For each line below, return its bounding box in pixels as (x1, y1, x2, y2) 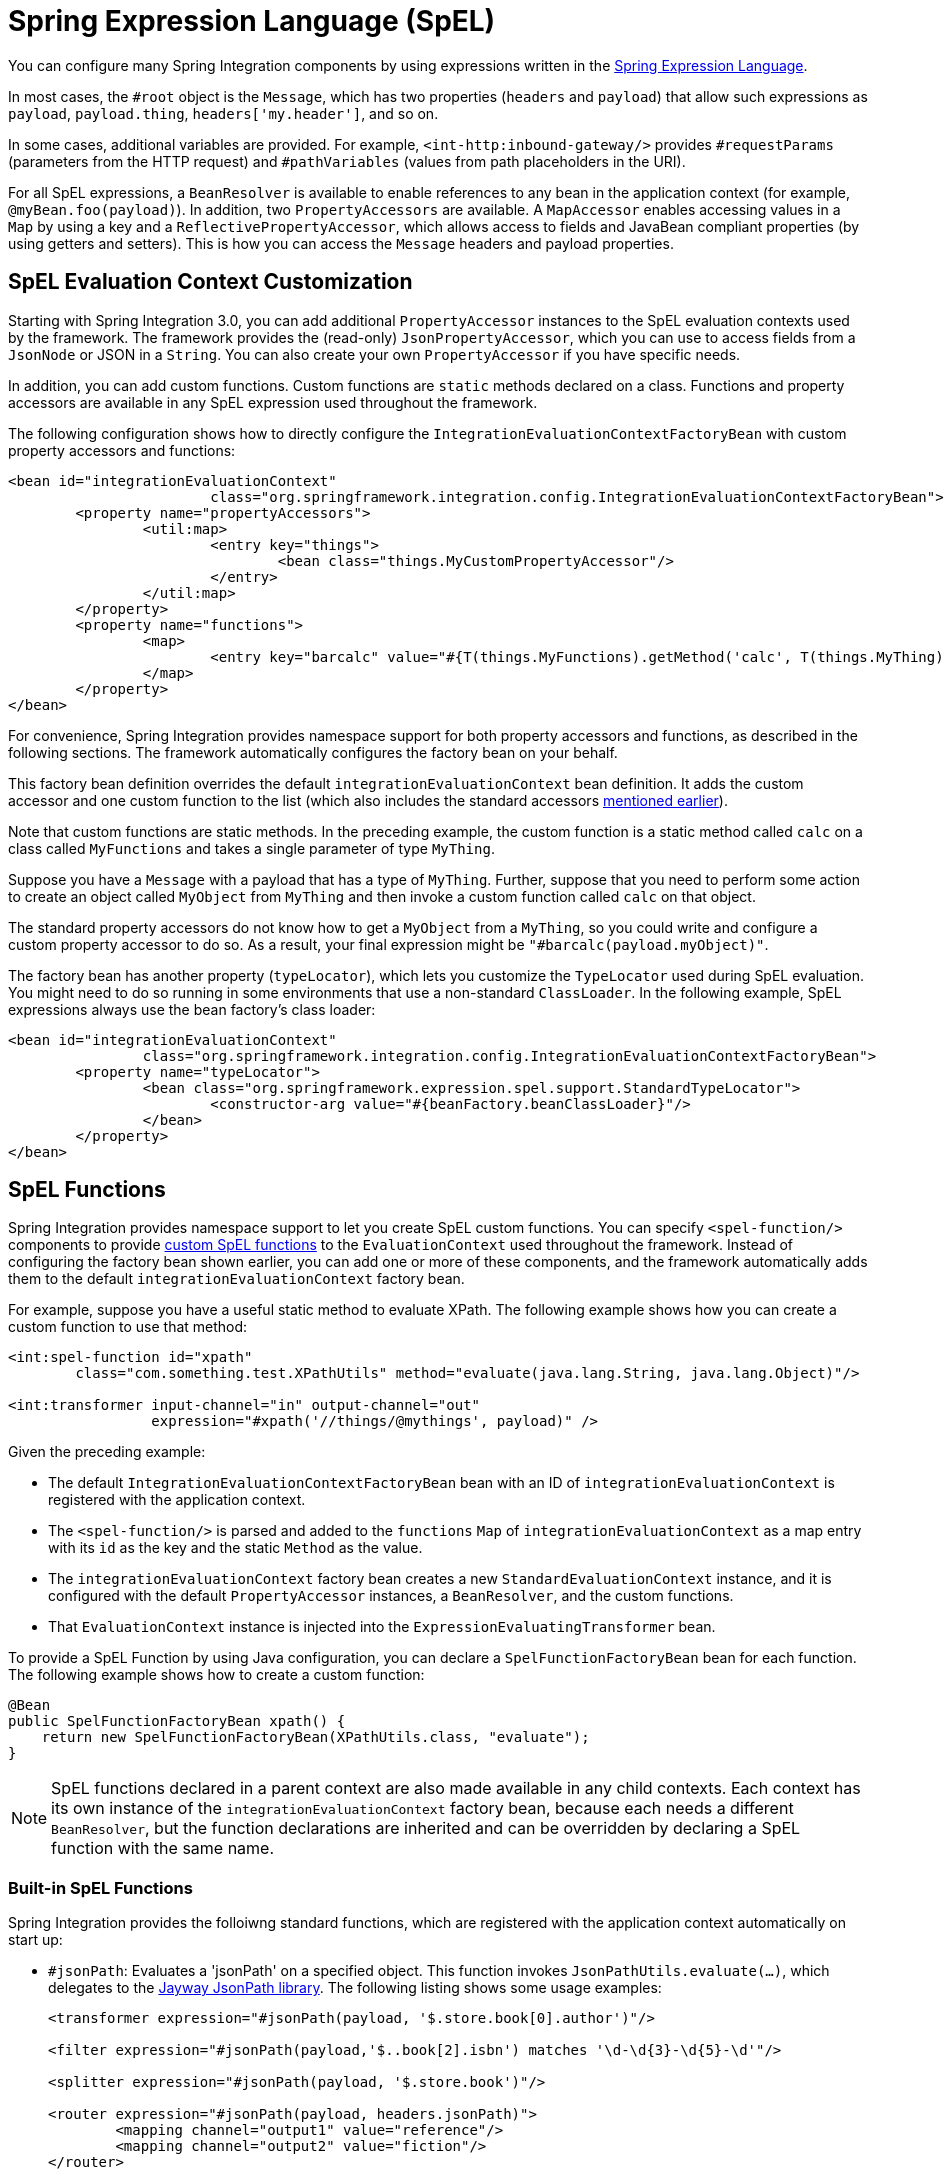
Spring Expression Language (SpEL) (8, 4, 496, 38)
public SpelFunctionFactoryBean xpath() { (8, 1713, 346, 1730)
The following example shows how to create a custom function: (8, 1666, 425, 1684)
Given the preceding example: (8, 1443, 206, 1461)
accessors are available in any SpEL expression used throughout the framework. (8, 393, 538, 411)
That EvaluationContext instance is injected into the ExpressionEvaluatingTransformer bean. (48, 1618, 716, 1636)
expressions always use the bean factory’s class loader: (8, 1000, 376, 1018)
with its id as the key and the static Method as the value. (48, 1539, 423, 1557)
